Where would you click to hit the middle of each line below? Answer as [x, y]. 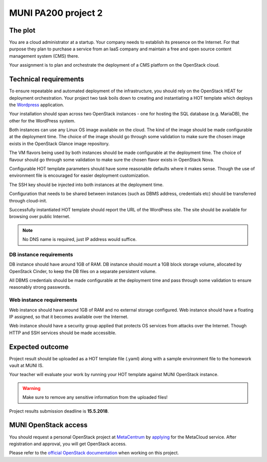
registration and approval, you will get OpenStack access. [68, 444]
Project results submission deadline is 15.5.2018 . [59, 411]
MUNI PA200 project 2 [56, 13]
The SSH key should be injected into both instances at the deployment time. [87, 185]
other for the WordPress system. [42, 120]
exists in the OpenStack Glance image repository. [59, 144]
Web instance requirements [43, 300]
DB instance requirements [41, 254]
